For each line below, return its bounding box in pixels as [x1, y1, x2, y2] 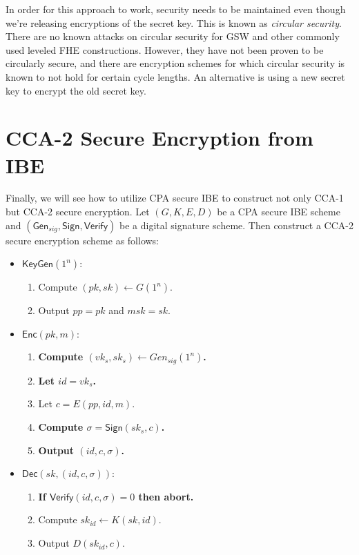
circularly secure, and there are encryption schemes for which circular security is [6, 56, 345, 70]
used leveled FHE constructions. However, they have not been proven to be [6, 42, 324, 57]
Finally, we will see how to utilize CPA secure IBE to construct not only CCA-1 [6, 191, 344, 205]
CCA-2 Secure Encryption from [6, 124, 313, 152]
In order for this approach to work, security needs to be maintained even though [6, 2, 346, 16]
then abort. [138, 489, 194, 503]
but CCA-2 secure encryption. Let [6, 204, 150, 219]
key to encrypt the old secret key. [6, 83, 146, 97]
